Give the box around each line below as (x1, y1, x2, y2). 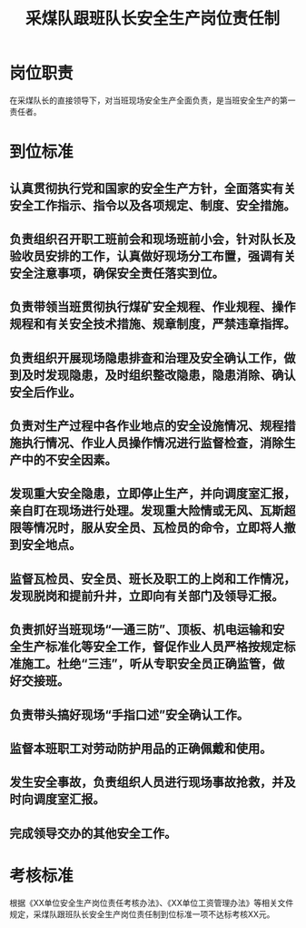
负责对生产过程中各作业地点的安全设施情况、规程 (9, 418, 284, 433)
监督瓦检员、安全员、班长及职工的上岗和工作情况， (9, 571, 296, 586)
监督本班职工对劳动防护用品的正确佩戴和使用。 (9, 741, 272, 757)
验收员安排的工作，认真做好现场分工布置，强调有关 (9, 248, 296, 264)
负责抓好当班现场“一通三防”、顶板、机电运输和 (9, 622, 273, 637)
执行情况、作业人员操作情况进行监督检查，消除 (21, 435, 284, 451)
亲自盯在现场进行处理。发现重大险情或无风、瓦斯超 (9, 503, 296, 519)
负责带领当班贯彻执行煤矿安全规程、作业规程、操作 (9, 300, 296, 315)
